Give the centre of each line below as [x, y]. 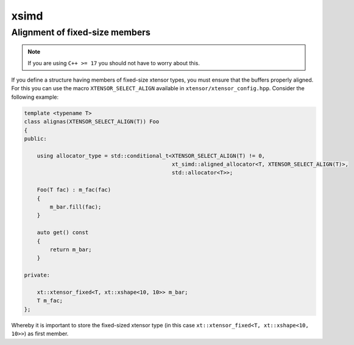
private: [37, 275]
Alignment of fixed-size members [81, 32]
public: [35, 138]
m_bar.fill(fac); [76, 207]
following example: [35, 97]
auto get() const [63, 233]
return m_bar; [71, 250]
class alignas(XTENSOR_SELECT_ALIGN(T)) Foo [92, 122]
